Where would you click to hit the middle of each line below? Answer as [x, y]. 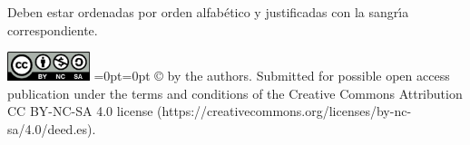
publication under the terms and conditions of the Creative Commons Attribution [235, 93]
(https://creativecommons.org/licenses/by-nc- [284, 111]
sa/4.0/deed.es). [52, 128]
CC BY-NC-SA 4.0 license [80, 111]
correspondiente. [53, 29]
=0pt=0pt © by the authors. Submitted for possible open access [272, 75]
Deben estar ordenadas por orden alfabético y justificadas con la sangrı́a [208, 12]
